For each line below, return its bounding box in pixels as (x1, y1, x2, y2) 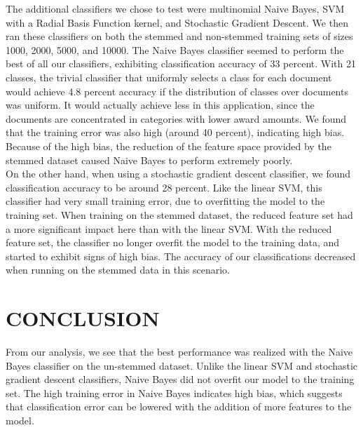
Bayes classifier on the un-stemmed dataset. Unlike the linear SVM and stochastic (6, 358, 358, 372)
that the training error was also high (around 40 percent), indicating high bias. (6, 125, 345, 140)
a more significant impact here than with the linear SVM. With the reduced (6, 221, 332, 236)
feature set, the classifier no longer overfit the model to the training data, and (6, 235, 340, 250)
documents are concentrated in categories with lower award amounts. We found (6, 111, 347, 126)
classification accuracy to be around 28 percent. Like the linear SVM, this (6, 180, 322, 194)
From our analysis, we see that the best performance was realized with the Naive (6, 344, 352, 358)
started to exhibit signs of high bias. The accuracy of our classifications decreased (6, 248, 356, 263)
